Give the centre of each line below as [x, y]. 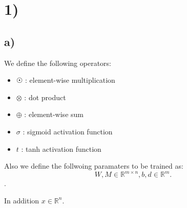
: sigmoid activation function [68, 131]
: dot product [45, 97]
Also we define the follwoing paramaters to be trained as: [94, 166]
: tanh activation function [61, 148]
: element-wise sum [54, 114]
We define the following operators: [58, 63]
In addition [22, 200]
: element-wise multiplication [70, 80]
